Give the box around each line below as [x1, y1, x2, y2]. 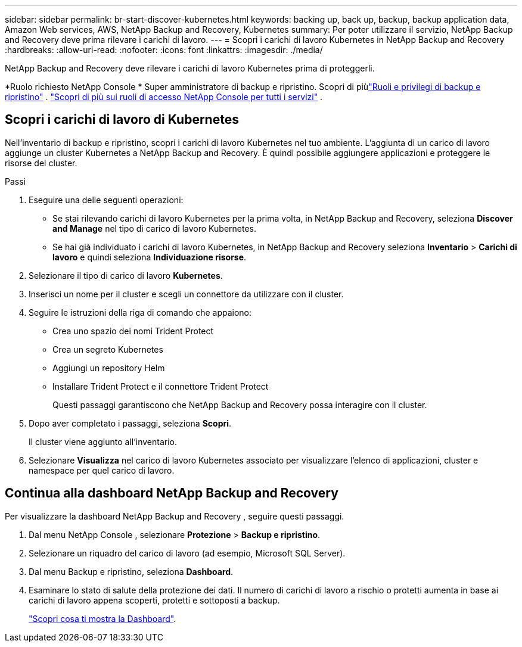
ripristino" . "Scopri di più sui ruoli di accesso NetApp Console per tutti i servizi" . [5, 92, 323, 102]
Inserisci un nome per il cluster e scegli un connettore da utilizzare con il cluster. [29, 288, 344, 299]
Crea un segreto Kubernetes [52, 344, 163, 354]
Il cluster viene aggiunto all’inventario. [29, 436, 178, 447]
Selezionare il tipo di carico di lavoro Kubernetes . [29, 270, 223, 281]
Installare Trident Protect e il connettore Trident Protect [52, 381, 269, 391]
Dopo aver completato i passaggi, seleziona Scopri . [29, 418, 232, 428]
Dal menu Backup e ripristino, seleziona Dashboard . [29, 566, 234, 577]
